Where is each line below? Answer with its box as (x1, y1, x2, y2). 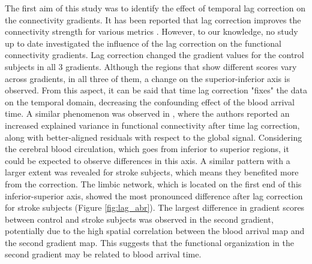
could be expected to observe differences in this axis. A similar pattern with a (5, 154, 290, 166)
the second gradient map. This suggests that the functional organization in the (5, 236, 294, 248)
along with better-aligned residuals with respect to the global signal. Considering (5, 131, 302, 143)
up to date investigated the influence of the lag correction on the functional (5, 37, 282, 49)
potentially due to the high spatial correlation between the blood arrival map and (5, 224, 305, 237)
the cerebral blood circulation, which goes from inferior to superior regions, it (5, 142, 289, 155)
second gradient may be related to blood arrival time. (5, 248, 202, 260)
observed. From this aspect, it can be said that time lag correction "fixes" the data (5, 84, 307, 96)
